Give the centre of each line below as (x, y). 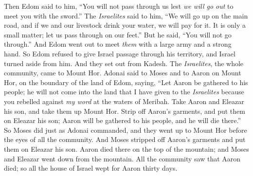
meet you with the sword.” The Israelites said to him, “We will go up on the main (126, 15)
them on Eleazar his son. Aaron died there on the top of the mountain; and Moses (126, 149)
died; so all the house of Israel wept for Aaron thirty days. (91, 168)
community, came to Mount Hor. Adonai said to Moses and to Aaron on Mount (123, 73)
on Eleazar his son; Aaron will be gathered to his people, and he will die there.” (123, 120)
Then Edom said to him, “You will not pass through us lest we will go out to (119, 6)
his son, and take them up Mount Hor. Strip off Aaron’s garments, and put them (125, 111)
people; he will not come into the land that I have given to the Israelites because (124, 92)
